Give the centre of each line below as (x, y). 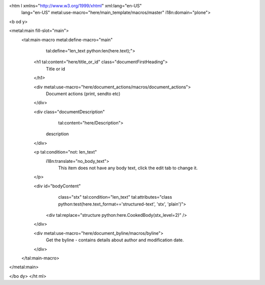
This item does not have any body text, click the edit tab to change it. (128, 168)
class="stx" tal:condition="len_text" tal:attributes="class (115, 197)
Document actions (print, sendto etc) (83, 94)
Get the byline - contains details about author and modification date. (115, 240)
